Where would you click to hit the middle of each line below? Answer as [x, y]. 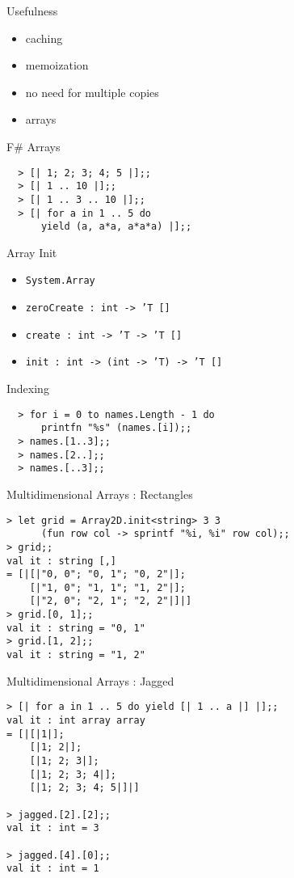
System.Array [60, 281]
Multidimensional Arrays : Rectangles [100, 494]
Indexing [28, 388]
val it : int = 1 [53, 869]
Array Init [32, 252]
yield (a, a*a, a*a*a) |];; [116, 227]
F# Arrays [34, 146]
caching [44, 38]
